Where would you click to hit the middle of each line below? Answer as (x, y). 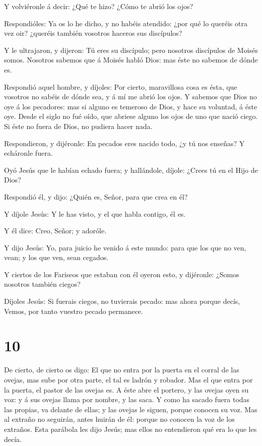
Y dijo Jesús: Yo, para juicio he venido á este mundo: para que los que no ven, (125, 247)
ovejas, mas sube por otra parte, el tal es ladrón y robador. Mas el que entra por (128, 379)
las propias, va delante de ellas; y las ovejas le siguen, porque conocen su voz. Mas (131, 409)
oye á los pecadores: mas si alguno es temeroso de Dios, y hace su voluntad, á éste (131, 106)
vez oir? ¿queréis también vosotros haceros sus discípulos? (93, 33)
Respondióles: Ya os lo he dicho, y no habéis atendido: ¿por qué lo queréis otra (126, 23)
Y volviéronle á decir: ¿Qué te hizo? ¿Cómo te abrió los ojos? (99, 6)
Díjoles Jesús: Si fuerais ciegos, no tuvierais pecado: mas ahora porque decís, (122, 301)
